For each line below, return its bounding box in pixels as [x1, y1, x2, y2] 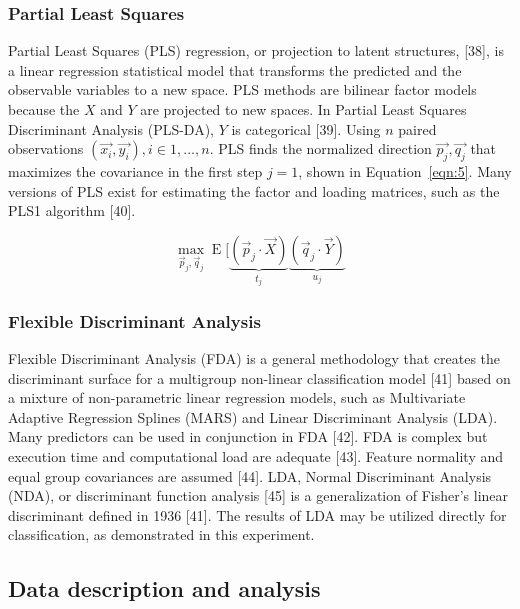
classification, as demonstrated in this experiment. [8, 524, 315, 545]
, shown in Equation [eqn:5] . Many [298, 160, 512, 181]
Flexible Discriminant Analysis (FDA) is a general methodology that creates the [8, 348, 501, 369]
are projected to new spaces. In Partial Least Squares [140, 99, 467, 119]
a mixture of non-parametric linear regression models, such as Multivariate [8, 387, 466, 408]
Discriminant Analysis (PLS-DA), [8, 118, 215, 139]
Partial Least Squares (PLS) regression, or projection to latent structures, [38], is [8, 40, 504, 61]
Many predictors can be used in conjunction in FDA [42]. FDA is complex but [8, 426, 488, 447]
